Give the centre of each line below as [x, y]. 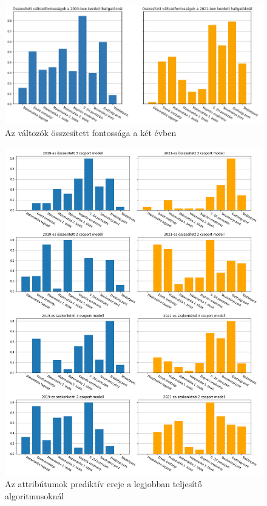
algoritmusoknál [35, 495]
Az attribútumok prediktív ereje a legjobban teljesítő [103, 484]
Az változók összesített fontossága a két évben [91, 132]
